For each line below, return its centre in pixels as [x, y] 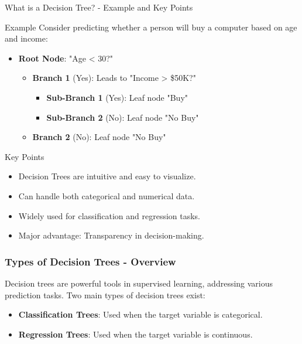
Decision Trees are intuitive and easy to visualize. [107, 176]
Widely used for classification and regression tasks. [109, 215]
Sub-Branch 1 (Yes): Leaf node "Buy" [117, 97]
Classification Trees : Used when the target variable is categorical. [140, 314]
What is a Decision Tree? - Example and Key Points [99, 7]
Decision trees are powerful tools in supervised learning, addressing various [139, 283]
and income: [26, 38]
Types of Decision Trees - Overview [90, 261]
